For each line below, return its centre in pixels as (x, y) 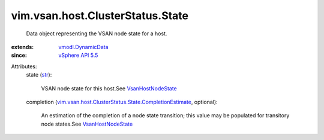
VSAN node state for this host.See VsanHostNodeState (109, 88)
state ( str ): (39, 75)
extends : (22, 47)
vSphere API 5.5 (78, 55)
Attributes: (24, 66)
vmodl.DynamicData (83, 47)
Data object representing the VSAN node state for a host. (97, 34)
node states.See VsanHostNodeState (87, 124)
